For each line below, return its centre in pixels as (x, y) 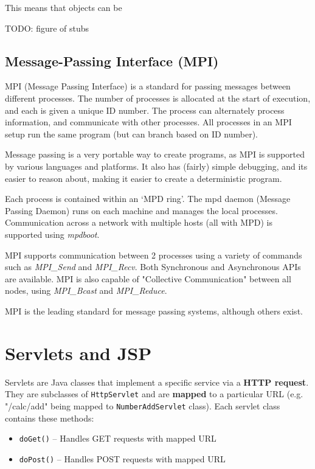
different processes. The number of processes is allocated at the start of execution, (158, 98)
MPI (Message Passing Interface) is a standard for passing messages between (148, 86)
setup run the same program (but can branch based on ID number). (131, 134)
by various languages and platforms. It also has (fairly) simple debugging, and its (156, 166)
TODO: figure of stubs (47, 28)
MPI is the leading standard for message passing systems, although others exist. (154, 311)
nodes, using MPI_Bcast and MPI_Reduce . (86, 290)
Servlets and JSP (78, 353)
